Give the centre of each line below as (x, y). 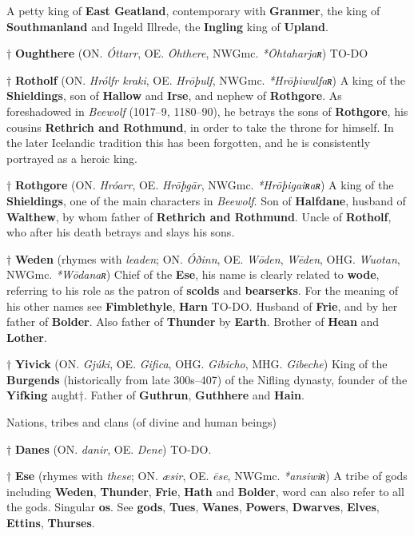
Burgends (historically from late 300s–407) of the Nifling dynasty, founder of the (207, 379)
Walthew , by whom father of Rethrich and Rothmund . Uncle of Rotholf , (199, 216)
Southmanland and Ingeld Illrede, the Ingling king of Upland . (167, 26)
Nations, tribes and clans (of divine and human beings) (141, 422)
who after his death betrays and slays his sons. (121, 232)
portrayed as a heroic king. (72, 158)
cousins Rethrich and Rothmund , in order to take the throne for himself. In (200, 127)
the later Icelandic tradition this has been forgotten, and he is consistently (189, 143)
